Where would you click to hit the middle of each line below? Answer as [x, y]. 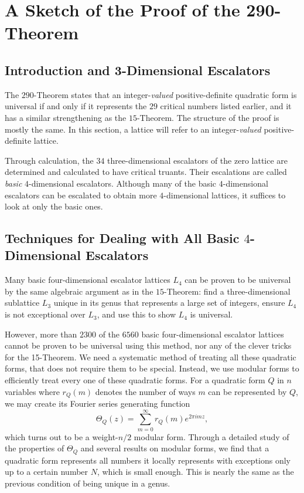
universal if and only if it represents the [76, 106]
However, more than [41, 334]
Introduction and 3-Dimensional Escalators [138, 70]
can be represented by [247, 391]
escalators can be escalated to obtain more [81, 195]
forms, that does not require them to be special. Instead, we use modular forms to [152, 368]
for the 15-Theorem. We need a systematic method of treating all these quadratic [151, 357]
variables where [32, 391]
